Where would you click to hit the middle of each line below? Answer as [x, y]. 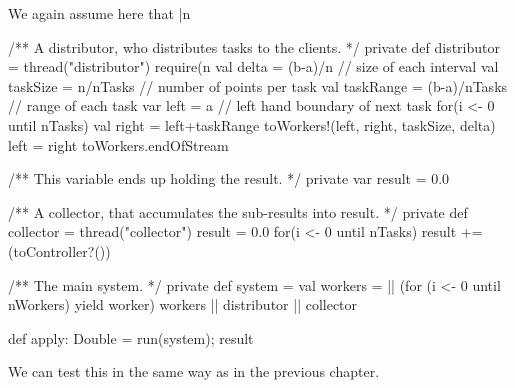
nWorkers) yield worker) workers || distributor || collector [183, 304]
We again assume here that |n [99, 13]
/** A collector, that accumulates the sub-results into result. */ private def [238, 211]
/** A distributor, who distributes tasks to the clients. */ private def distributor [254, 46]
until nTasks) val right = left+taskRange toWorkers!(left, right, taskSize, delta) [252, 124]
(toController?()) [59, 250]
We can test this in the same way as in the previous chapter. [194, 371]
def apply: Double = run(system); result [131, 337]
